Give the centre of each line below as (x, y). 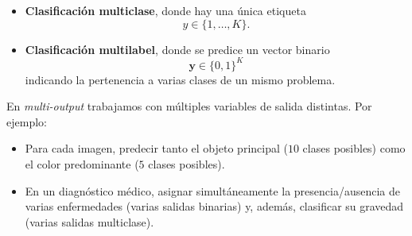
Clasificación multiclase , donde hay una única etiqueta (165, 10)
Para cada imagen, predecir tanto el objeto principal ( (156, 148)
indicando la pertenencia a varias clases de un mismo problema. (180, 79)
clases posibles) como (354, 148)
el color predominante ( (82, 164)
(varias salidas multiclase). (89, 221)
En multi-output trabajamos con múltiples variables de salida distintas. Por (189, 106)
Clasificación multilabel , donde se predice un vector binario (177, 49)
